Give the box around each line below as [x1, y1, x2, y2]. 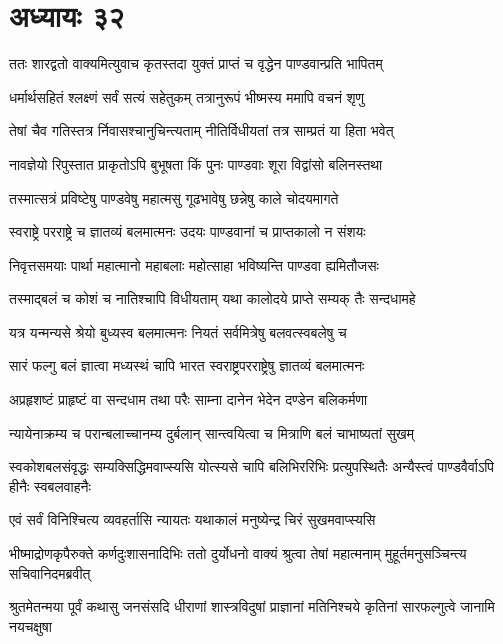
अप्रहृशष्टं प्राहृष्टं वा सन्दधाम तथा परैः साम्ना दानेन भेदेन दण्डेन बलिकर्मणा [9, 389, 368, 410]
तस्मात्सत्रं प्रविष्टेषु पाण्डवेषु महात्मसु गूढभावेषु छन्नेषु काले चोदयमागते [9, 187, 339, 208]
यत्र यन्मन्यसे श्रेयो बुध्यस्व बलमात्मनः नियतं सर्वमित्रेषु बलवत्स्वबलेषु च [9, 321, 347, 342]
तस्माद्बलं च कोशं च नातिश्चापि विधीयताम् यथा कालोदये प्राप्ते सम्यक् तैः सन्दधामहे [9, 288, 416, 309]
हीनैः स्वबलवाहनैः [9, 475, 91, 496]
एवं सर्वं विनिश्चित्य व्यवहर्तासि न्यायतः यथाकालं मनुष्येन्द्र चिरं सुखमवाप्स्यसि [9, 509, 376, 530]
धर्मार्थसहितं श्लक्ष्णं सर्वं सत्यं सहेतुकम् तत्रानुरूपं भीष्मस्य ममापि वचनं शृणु [9, 86, 365, 107]
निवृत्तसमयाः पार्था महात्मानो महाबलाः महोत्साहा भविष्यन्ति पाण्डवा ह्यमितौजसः [9, 254, 379, 275]
